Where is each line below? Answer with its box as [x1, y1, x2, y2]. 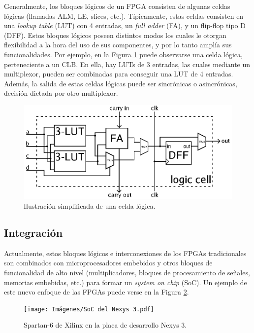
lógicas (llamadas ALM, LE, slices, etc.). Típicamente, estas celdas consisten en [4, 10, 244, 21]
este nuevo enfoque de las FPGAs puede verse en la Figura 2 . [4, 287, 189, 297]
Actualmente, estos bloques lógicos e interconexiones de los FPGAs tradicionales [4, 248, 247, 258]
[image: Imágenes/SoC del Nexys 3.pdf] [24, 305, 154, 313]
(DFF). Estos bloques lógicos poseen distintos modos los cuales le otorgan [4, 30, 226, 40]
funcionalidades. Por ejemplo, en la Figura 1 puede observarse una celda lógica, [4, 49, 243, 59]
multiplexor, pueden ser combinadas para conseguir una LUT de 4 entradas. [4, 69, 233, 79]
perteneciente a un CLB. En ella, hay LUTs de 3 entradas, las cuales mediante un [4, 59, 251, 69]
